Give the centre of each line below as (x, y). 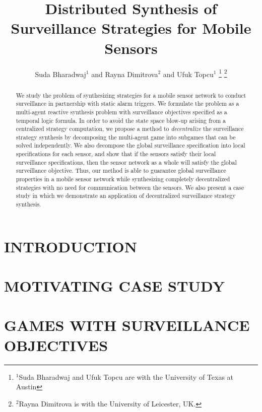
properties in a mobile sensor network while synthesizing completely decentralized (123, 179)
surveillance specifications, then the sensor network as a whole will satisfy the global (126, 162)
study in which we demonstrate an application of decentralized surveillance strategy (126, 196)
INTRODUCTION (71, 246)
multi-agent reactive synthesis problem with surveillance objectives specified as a (121, 112)
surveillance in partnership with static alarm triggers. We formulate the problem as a (127, 104)
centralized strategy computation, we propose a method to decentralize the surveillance (130, 129)
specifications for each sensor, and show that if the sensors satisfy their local (116, 154)
